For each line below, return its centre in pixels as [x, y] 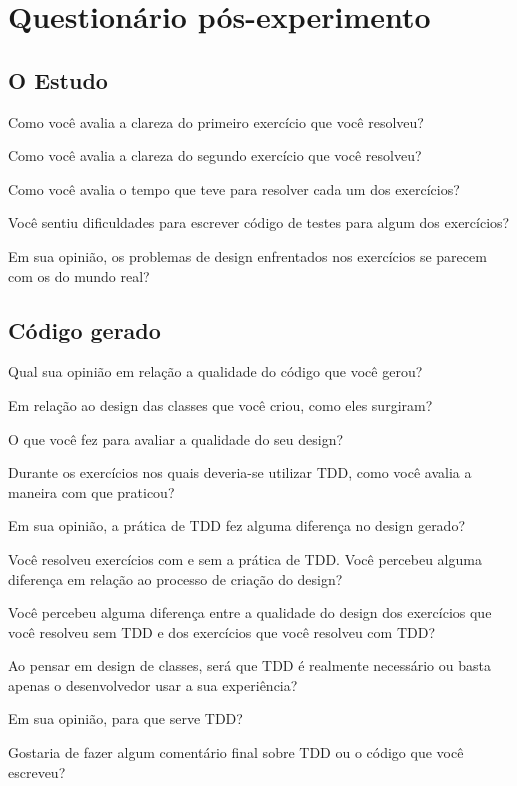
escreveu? [37, 771]
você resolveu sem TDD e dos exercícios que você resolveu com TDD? [221, 631]
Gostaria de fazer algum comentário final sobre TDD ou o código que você [236, 752]
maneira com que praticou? [91, 491]
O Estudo [58, 79]
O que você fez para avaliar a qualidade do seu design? [176, 438]
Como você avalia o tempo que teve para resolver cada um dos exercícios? [234, 188]
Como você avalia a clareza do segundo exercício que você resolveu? [215, 155]
